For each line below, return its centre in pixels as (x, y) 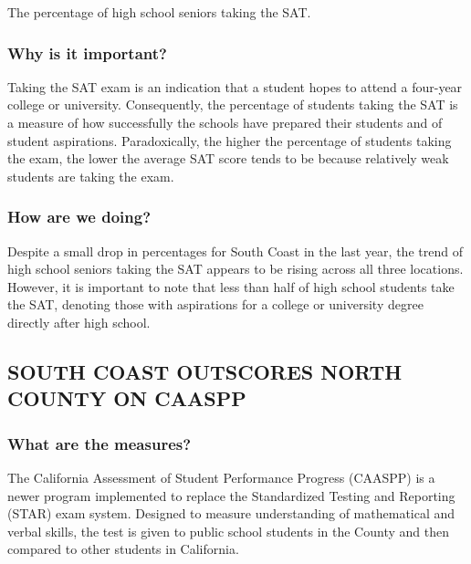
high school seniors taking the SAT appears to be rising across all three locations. (235, 269)
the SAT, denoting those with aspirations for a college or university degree (215, 304)
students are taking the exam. (91, 176)
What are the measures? (99, 443)
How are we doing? (79, 217)
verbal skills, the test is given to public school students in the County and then (228, 531)
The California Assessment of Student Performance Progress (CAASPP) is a (221, 477)
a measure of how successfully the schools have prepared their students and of (225, 122)
